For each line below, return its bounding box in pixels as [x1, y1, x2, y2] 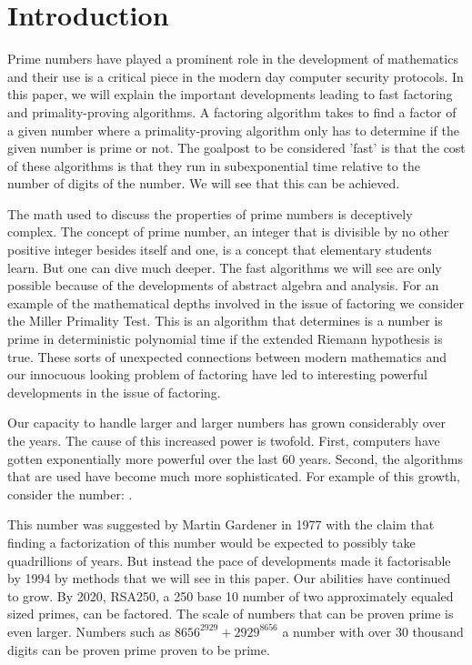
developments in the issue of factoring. [7, 382, 221, 401]
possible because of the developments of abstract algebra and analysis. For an [7, 276, 439, 295]
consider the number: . [7, 484, 133, 503]
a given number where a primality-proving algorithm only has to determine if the [7, 120, 459, 139]
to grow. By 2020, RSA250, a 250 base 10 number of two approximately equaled [7, 586, 454, 605]
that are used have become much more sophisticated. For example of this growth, [7, 467, 461, 486]
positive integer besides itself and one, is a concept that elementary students [7, 240, 432, 259]
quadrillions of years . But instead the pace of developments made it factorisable [7, 550, 451, 569]
